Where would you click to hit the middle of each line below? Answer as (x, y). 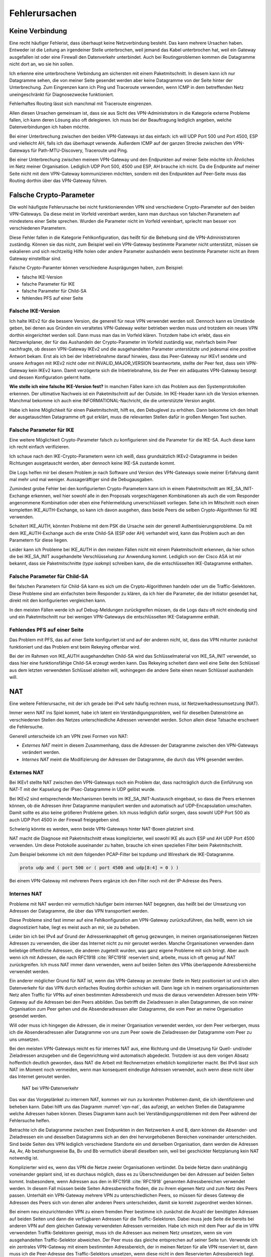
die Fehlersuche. (27, 727)
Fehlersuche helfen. (30, 1121)
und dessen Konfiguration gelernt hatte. (50, 377)
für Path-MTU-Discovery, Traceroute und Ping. (79, 150)
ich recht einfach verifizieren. (40, 447)
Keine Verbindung (38, 31)
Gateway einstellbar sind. (35, 258)
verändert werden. (41, 752)
